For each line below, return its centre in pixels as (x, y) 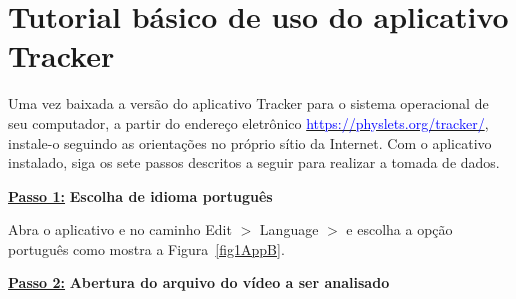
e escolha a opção (399, 229)
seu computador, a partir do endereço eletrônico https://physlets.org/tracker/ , (248, 122)
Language (289, 229)
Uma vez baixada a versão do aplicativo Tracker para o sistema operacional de (248, 103)
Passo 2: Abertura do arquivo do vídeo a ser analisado (199, 282)
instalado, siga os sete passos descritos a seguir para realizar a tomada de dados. (254, 162)
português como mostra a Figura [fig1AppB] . (146, 248)
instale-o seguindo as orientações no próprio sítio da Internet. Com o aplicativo (250, 142)
